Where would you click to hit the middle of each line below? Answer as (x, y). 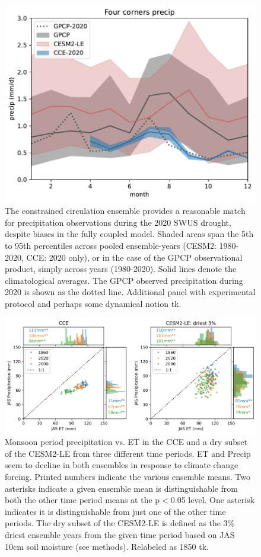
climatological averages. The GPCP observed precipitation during (124, 280)
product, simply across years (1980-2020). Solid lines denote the (121, 269)
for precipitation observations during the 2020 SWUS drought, (118, 222)
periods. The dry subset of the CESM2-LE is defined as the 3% (120, 523)
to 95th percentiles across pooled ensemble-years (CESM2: (111, 246)
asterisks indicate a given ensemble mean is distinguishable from (121, 488)
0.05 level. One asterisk (213, 500)
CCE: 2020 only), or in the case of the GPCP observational (134, 257)
